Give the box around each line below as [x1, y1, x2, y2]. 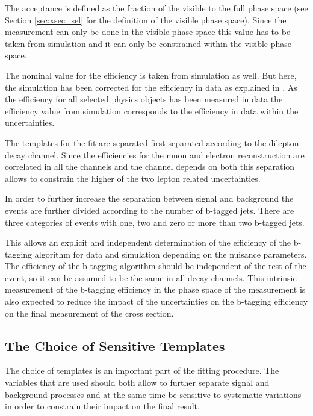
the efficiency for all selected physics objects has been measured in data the [5, 93, 283, 105]
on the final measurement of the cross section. [5, 306, 174, 319]
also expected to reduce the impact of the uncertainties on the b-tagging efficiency [5, 295, 308, 308]
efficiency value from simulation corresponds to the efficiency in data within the [5, 104, 299, 117]
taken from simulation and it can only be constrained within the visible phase [5, 37, 292, 49]
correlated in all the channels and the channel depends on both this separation [5, 160, 295, 173]
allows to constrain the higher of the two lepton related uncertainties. [5, 172, 261, 184]
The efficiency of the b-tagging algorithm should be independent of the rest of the [5, 259, 306, 272]
